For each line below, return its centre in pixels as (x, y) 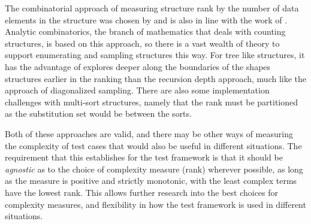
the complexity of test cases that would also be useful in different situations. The (153, 145)
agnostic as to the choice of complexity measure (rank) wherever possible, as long (154, 169)
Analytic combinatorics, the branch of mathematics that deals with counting (145, 31)
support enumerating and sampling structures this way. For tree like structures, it (155, 55)
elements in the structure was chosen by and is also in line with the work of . (146, 19)
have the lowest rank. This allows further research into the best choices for (142, 192)
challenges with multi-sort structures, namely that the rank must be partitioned (152, 102)
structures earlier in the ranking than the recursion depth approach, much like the (156, 78)
